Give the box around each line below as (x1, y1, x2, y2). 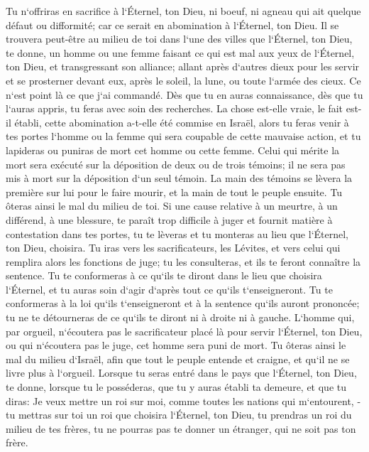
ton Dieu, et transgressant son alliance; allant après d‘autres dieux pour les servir (6, 59, 360, 74)
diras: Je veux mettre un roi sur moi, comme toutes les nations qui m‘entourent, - (6, 393, 361, 408)
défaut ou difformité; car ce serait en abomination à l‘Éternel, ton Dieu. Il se (6, 17, 339, 32)
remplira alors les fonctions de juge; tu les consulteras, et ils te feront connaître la (6, 254, 361, 269)
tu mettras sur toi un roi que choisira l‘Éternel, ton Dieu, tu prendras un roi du (6, 407, 352, 422)
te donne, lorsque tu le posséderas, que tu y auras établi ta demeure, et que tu (6, 380, 347, 394)
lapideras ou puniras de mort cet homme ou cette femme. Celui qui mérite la (6, 142, 340, 157)
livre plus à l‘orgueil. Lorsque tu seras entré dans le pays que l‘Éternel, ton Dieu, (6, 365, 357, 380)
